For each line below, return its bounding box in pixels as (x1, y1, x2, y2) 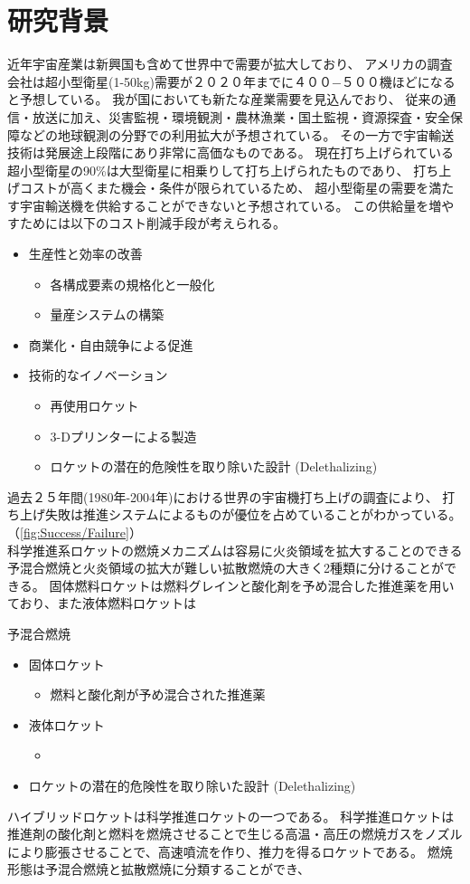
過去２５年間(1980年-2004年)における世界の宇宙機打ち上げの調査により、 (7, 487, 438, 506)
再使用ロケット (50, 396, 139, 415)
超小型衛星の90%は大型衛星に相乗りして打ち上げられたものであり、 (7, 160, 409, 179)
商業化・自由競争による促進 (28, 335, 193, 354)
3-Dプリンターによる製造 (50, 426, 197, 445)
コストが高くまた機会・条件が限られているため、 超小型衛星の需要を (19, 178, 429, 197)
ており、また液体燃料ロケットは (7, 594, 197, 613)
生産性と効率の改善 (28, 244, 143, 263)
